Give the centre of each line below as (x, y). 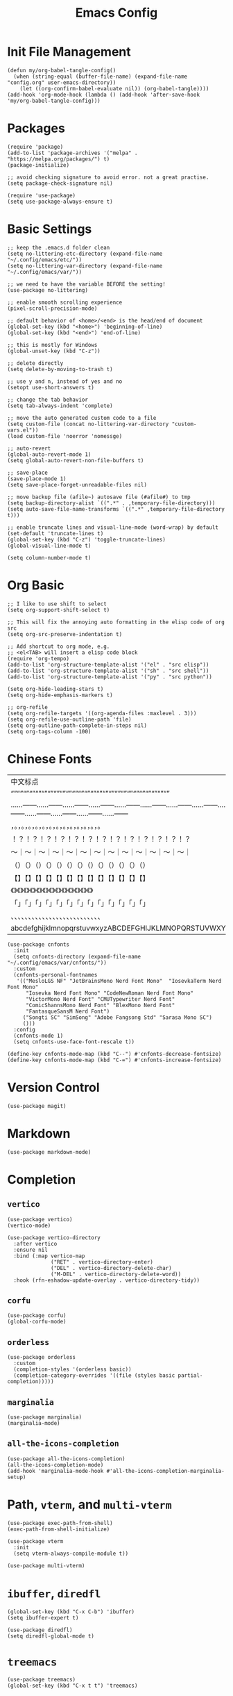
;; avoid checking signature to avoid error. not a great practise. (108, 177)
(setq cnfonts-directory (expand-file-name (77, 956)
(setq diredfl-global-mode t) (51, 1636)
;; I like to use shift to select (57, 604)
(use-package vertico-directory (54, 1238)
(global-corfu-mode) (37, 1322)
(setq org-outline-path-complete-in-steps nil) (77, 725)
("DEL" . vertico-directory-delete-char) (111, 1268)
